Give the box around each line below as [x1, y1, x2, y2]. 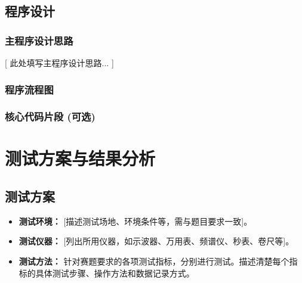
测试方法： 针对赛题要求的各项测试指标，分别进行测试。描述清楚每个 [19, 255, 289, 268]
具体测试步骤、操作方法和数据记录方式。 [35, 266, 195, 279]
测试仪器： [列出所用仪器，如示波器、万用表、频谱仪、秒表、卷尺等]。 [19, 235, 294, 247]
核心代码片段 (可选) [5, 109, 95, 124]
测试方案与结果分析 [5, 146, 156, 170]
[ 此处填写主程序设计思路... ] [5, 57, 114, 69]
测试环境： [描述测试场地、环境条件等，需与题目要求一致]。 [19, 214, 252, 227]
